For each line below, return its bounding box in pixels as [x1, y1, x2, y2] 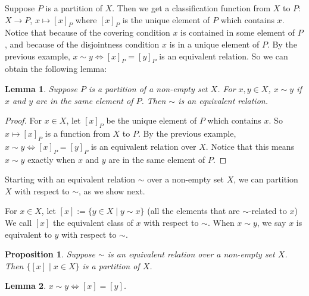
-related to [248, 204, 287, 217]
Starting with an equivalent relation [5, 173, 136, 185]
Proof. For [5, 114, 42, 127]
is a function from [45, 127, 110, 139]
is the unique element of [122, 13, 210, 26]
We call [5, 216, 32, 228]
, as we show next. [79, 184, 145, 197]
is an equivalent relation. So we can [159, 49, 288, 62]
